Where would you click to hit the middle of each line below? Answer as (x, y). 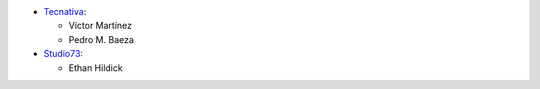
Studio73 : (63, 54)
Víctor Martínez (100, 26)
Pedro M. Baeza (101, 39)
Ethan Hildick (96, 67)
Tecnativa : (65, 11)
